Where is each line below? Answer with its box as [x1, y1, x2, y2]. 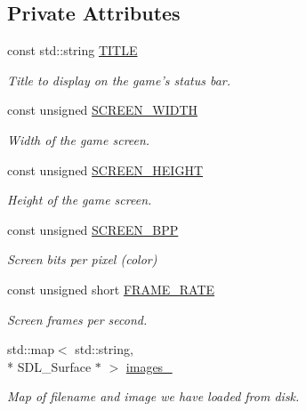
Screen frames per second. [7, 310, 148, 328]
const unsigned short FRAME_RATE [7, 279, 215, 298]
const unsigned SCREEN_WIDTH [7, 101, 198, 119]
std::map [7, 340, 54, 359]
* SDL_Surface [7, 357, 92, 375]
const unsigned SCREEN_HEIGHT [7, 160, 203, 179]
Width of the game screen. [7, 130, 150, 149]
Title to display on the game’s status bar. [7, 70, 231, 89]
